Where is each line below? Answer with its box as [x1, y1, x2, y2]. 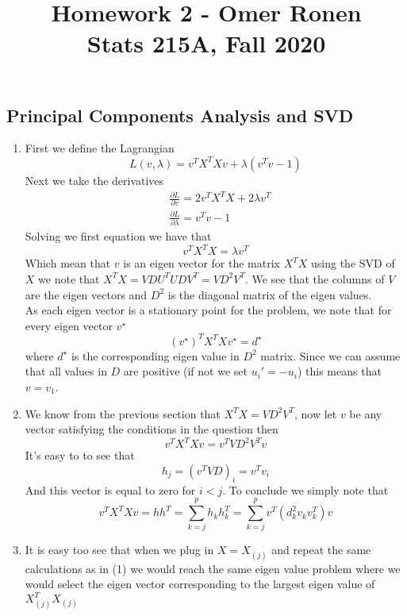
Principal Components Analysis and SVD [6, 102, 354, 127]
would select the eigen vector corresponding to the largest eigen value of [25, 576, 375, 592]
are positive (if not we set [123, 363, 248, 379]
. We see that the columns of [244, 270, 385, 287]
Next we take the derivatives [25, 171, 164, 188]
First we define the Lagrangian [25, 140, 175, 156]
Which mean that [25, 255, 111, 271]
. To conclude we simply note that [222, 481, 389, 498]
